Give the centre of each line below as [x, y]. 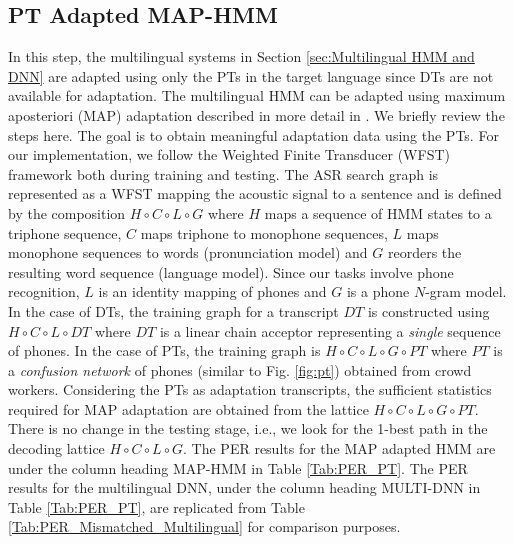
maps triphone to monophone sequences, [264, 232]
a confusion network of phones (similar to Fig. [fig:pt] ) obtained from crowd [240, 369]
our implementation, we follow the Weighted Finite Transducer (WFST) [229, 154]
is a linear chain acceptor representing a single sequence [330, 330]
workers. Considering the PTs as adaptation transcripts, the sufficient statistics [250, 389]
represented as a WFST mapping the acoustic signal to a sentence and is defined [255, 193]
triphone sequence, [65, 232]
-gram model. [466, 291]
